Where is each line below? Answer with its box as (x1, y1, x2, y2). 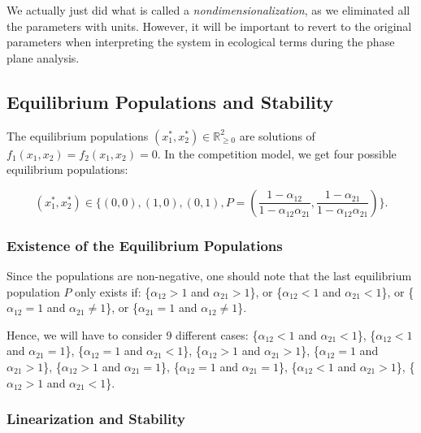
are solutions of (239, 127, 315, 144)
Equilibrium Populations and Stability (7, 89, 334, 114)
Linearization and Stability (7, 409, 185, 429)
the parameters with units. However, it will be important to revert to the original (7, 17, 412, 34)
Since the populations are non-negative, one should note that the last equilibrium (7, 266, 412, 284)
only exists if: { (75, 283, 151, 300)
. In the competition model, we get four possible (157, 145, 397, 162)
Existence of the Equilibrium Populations (7, 235, 283, 255)
